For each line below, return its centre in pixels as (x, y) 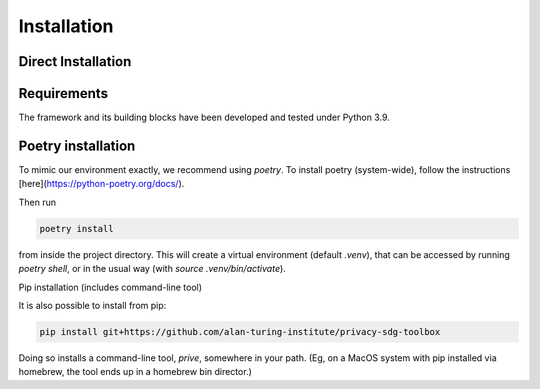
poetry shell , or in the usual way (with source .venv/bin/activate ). (152, 269)
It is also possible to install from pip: (92, 305)
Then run (37, 202)
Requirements (63, 93)
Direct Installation (75, 61)
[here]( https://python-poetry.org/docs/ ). (101, 184)
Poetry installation (77, 145)
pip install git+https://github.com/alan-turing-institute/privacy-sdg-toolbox (240, 331)
